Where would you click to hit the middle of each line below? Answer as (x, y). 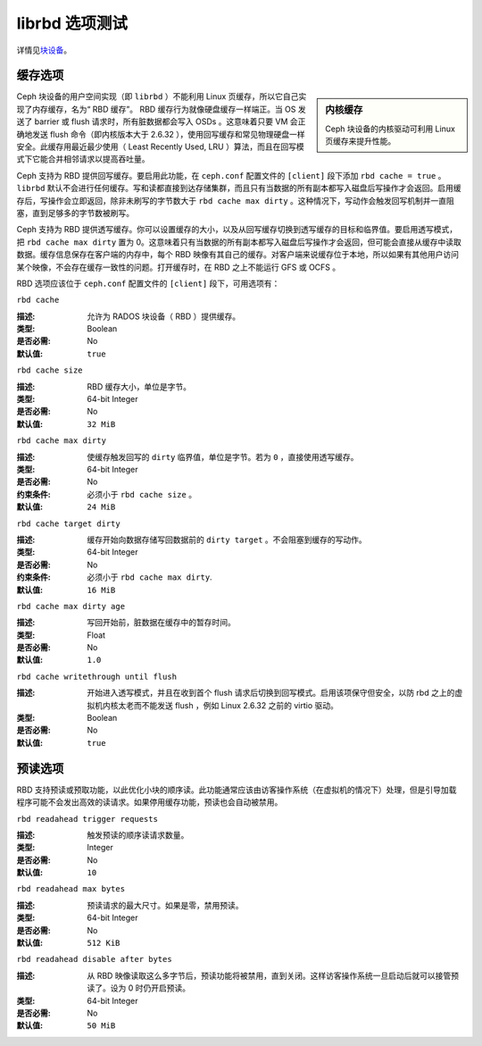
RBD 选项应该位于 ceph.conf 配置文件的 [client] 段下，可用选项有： (148, 283)
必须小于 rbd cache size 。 (141, 494)
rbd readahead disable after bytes (95, 959)
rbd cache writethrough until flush (97, 676)
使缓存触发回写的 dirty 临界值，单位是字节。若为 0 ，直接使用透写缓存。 (223, 456)
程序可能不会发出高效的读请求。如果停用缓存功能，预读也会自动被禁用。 (150, 802)
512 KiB (104, 943)
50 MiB (101, 1026)
